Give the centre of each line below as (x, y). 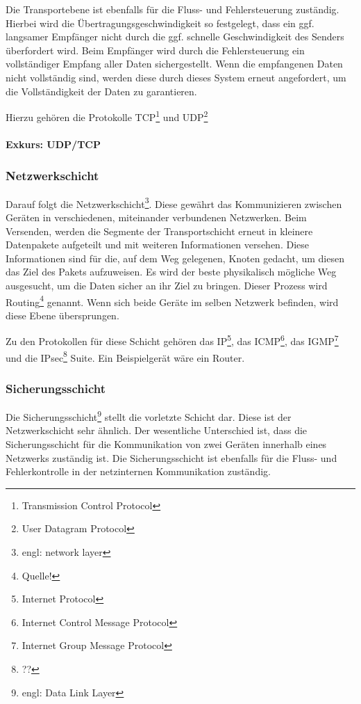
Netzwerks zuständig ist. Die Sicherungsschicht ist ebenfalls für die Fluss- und (171, 457)
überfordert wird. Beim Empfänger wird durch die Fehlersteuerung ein (155, 50)
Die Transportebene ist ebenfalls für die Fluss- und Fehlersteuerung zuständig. (173, 9)
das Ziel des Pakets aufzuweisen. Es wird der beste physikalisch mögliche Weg (171, 272)
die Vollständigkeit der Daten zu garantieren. (101, 91)
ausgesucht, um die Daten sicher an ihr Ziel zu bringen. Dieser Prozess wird (167, 286)
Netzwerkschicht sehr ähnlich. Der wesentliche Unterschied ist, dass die (157, 430)
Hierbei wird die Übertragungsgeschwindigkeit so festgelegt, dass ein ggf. (160, 23)
